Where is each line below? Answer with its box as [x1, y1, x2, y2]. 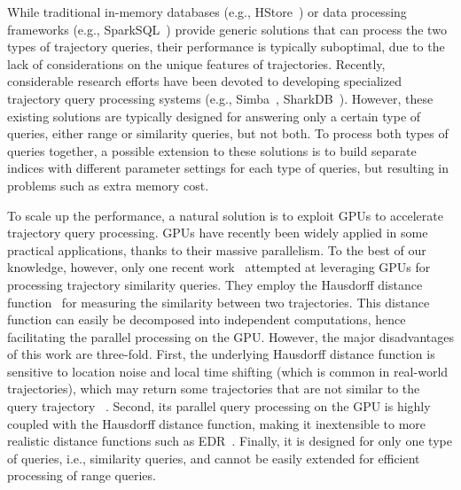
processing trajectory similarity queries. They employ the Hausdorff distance [7, 275, 423, 293]
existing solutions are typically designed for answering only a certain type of [7, 106, 421, 125]
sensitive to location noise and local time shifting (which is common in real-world [7, 362, 449, 380]
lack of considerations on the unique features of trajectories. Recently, [7, 54, 386, 73]
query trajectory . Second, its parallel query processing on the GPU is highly [7, 397, 431, 416]
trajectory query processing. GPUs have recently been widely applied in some [7, 223, 428, 242]
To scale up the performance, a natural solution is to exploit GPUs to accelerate [7, 206, 443, 224]
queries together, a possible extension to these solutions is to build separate [7, 141, 417, 159]
